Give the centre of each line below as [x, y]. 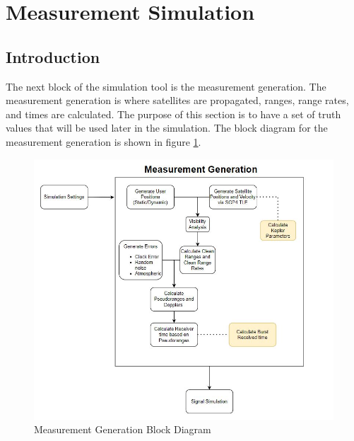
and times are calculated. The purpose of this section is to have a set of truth [173, 114]
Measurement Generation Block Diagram [123, 429]
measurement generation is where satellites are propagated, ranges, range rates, [177, 100]
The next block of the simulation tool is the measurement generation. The [166, 86]
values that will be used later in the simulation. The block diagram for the [167, 128]
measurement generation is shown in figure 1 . [104, 141]
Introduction [53, 56]
